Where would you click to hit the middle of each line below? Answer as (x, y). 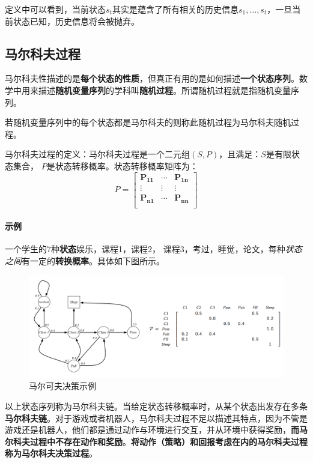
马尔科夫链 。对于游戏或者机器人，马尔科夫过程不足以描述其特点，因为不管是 (156, 418)
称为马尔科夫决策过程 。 (51, 453)
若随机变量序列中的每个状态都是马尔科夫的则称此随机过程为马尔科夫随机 (148, 122)
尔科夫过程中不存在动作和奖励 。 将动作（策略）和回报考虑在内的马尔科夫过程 (156, 441)
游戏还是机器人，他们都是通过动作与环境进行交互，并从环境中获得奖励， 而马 (156, 430)
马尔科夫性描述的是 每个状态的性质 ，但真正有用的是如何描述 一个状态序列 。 (152, 78)
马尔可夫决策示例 (62, 386)
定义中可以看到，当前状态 (55, 9)
